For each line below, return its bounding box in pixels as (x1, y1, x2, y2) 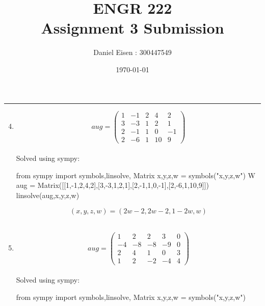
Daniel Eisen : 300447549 (93, 47, 172, 58)
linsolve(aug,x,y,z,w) (16, 190, 79, 201)
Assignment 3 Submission (41, 17, 224, 38)
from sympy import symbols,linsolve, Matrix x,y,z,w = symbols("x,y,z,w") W (16, 170, 255, 180)
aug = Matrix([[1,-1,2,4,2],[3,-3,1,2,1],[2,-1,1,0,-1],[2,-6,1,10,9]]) (16, 180, 209, 190)
